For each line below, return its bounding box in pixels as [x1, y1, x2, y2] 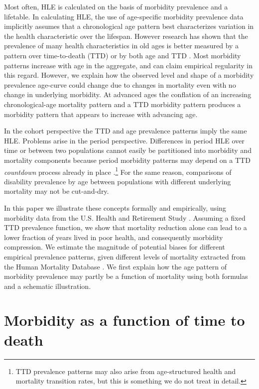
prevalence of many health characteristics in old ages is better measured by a [4, 40, 239, 51]
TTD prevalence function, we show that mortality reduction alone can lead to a [4, 222, 247, 233]
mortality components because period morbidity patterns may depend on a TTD [4, 154, 251, 165]
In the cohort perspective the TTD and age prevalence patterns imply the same [4, 126, 247, 136]
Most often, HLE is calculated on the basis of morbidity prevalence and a [4, 1, 228, 11]
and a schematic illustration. [4, 280, 91, 291]
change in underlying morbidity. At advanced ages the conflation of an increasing [4, 89, 252, 100]
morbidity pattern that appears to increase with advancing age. [4, 109, 198, 119]
